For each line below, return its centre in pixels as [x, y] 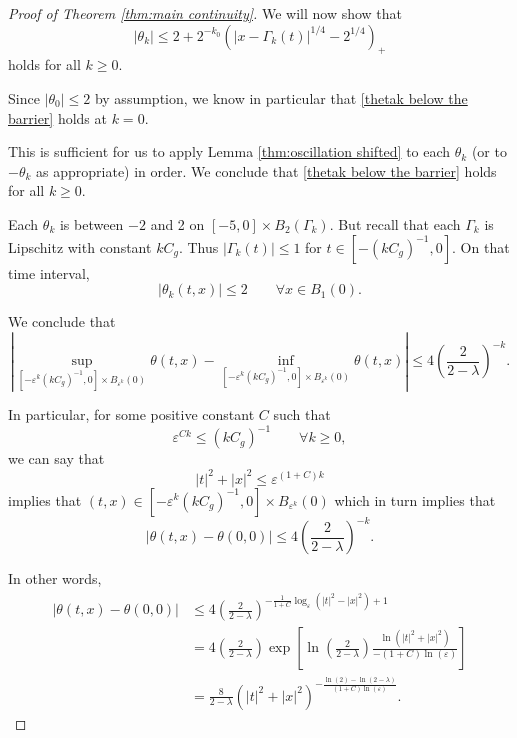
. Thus [198, 246]
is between [91, 223]
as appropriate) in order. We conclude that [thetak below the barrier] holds [266, 170]
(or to [489, 151]
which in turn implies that [415, 499]
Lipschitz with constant [80, 246]
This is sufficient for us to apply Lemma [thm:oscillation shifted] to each [229, 151]
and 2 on [177, 223]
